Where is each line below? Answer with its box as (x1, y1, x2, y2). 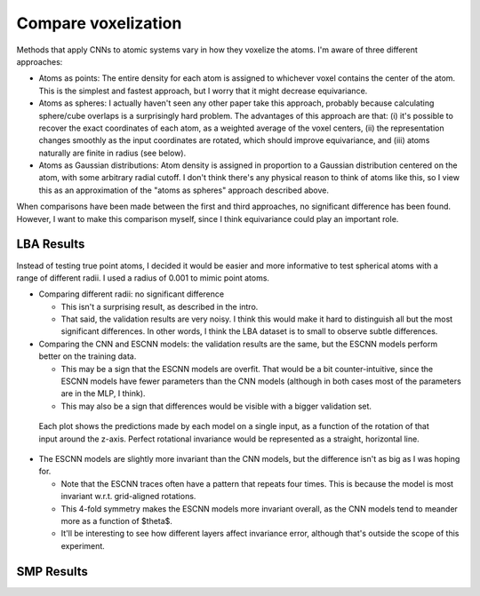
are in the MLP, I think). (60, 388, 146, 399)
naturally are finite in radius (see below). (38, 147, 187, 158)
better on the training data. (38, 351, 137, 362)
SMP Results (16, 564, 89, 579)
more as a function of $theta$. (60, 515, 173, 526)
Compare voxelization (16, 13, 182, 33)
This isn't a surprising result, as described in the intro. (60, 301, 259, 312)
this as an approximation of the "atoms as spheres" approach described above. (38, 185, 329, 195)
